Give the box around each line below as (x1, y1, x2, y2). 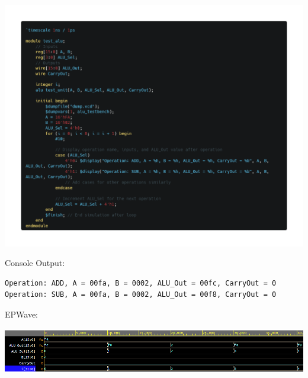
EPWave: (5, 307, 38, 320)
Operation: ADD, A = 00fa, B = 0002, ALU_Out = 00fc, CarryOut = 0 (5, 278, 277, 287)
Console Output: (5, 257, 65, 269)
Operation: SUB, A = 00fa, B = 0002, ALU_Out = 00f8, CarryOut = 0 (5, 290, 277, 299)
